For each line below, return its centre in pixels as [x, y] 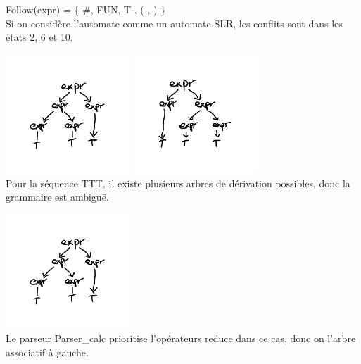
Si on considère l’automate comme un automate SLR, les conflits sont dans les [174, 23]
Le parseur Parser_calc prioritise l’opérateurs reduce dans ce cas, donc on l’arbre [181, 338]
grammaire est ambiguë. [57, 197]
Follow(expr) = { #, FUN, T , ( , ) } [86, 9]
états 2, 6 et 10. [39, 37]
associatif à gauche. [47, 352]
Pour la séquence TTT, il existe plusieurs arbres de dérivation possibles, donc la [178, 183]
